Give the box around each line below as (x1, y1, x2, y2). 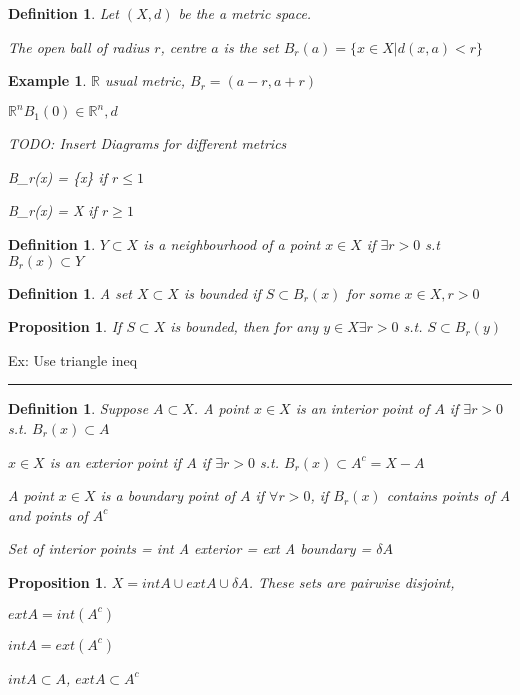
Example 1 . (8, 70, 87, 91)
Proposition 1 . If (8, 316, 122, 337)
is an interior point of (295, 398, 430, 419)
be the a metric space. (178, 3, 312, 23)
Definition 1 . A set (8, 282, 133, 303)
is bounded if (183, 282, 261, 303)
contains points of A (386, 485, 511, 506)
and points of (8, 504, 88, 525)
